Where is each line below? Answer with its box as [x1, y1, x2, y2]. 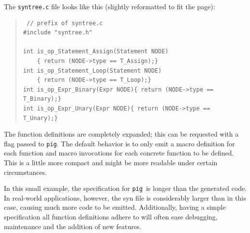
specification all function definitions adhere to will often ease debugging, [4, 212, 218, 222]
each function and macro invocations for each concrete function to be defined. [4, 148, 234, 158]
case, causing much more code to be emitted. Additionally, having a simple [4, 202, 226, 212]
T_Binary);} [23, 95, 61, 103]
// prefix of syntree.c [26, 19, 103, 27]
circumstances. [4, 167, 47, 177]
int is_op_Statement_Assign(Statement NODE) [23, 48, 169, 55]
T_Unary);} [23, 114, 58, 122]
